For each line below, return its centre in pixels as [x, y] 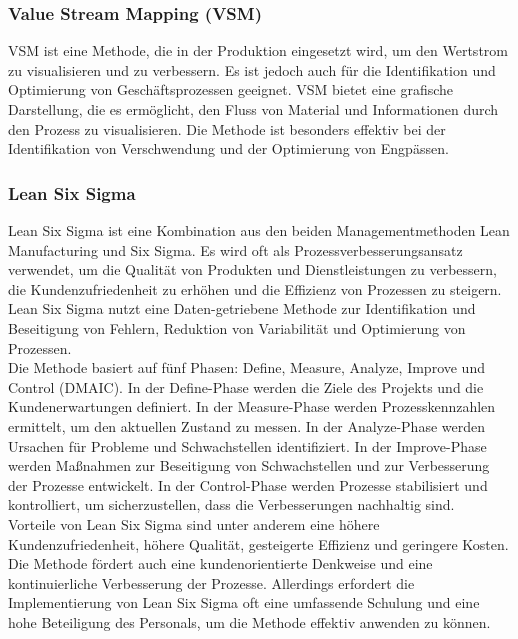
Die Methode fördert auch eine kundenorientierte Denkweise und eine [220, 563]
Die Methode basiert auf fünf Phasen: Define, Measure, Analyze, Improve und [246, 367]
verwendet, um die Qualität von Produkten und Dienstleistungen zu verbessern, [252, 269]
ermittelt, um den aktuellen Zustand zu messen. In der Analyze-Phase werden [246, 425]
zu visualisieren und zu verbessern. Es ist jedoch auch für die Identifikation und [252, 69]
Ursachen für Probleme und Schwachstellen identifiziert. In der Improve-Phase [247, 445]
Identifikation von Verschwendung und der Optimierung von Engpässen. [228, 148]
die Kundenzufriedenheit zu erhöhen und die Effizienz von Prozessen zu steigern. [255, 288]
